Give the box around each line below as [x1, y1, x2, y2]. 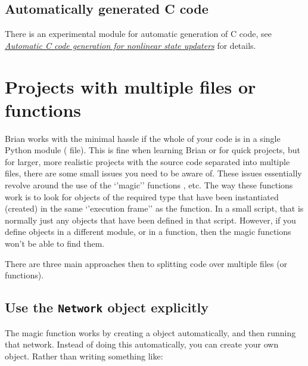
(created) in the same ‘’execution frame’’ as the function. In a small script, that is [5, 202, 304, 215]
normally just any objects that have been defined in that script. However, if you [5, 213, 296, 226]
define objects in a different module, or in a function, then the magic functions [5, 225, 291, 238]
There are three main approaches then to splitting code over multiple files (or [5, 257, 288, 269]
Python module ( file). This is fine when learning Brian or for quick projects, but [5, 144, 300, 156]
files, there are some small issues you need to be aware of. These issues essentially [5, 167, 302, 179]
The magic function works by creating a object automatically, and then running [5, 326, 296, 339]
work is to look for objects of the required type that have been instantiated [5, 190, 279, 203]
